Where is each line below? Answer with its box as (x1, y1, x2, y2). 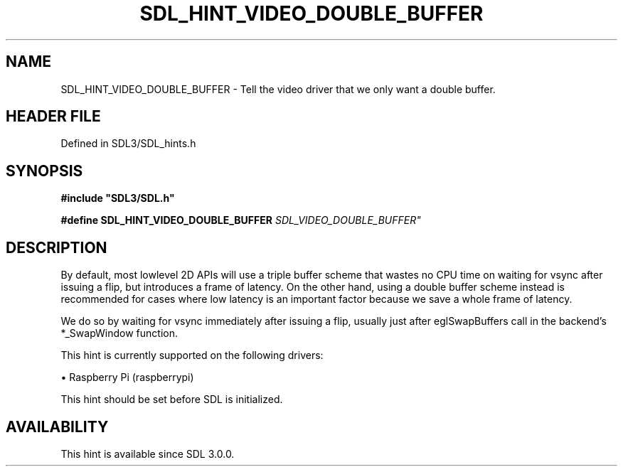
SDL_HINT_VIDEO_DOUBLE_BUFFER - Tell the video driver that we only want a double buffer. (60, 82, 496, 95)
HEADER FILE (6, 107, 101, 126)
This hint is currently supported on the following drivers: (60, 349, 324, 362)
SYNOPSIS (6, 161, 83, 180)
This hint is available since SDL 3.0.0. (60, 447, 235, 460)
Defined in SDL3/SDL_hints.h (60, 137, 196, 150)
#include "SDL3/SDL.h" (60, 192, 175, 205)
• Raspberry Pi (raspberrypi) (60, 371, 194, 384)
